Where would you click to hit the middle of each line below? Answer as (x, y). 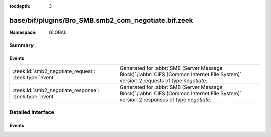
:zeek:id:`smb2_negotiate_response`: (56, 90)
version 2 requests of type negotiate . (164, 80)
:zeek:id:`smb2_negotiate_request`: (54, 71)
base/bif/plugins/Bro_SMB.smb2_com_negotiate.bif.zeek (101, 20)
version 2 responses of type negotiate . (166, 99)
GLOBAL (58, 32)
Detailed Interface (32, 112)
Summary (22, 45)
